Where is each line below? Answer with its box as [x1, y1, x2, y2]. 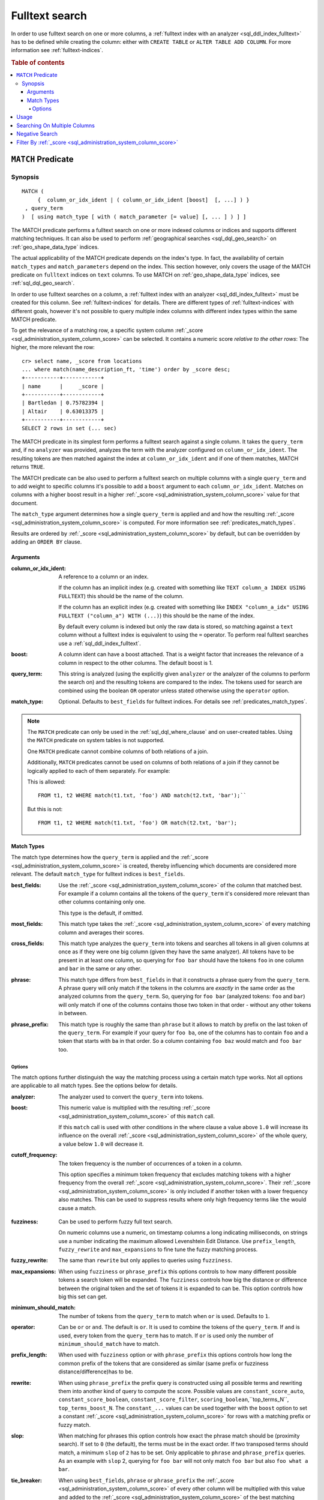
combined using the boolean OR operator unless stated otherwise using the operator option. [58, 687, 290, 694]
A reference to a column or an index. [58, 573, 149, 580]
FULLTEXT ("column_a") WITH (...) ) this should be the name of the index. [58, 612, 255, 619]
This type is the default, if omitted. [58, 909, 143, 916]
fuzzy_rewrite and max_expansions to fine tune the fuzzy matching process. [58, 1246, 258, 1253]
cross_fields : [11, 940, 44, 947]
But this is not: [27, 805, 63, 812]
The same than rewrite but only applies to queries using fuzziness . [58, 1257, 233, 1264]
